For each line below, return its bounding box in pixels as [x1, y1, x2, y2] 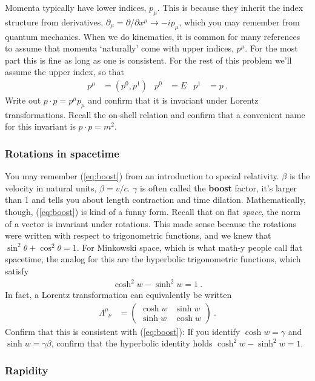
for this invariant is [5, 120, 76, 133]
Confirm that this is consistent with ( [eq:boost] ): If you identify [5, 325, 240, 337]
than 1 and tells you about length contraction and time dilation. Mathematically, [5, 193, 306, 206]
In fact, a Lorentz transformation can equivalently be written [5, 288, 232, 301]
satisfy [5, 264, 29, 277]
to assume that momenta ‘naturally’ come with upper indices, [5, 42, 234, 55]
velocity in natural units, [5, 181, 97, 194]
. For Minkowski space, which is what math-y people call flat [76, 240, 302, 253]
